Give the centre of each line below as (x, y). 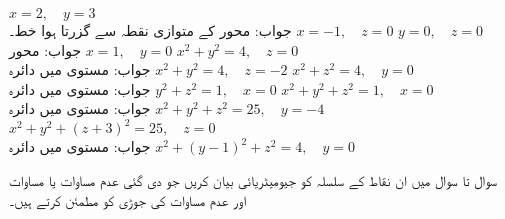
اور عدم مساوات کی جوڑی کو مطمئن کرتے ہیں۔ (128, 199)
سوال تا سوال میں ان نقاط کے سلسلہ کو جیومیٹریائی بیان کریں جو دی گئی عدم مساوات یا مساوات (253, 180)
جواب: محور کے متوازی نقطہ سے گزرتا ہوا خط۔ (150, 30)
